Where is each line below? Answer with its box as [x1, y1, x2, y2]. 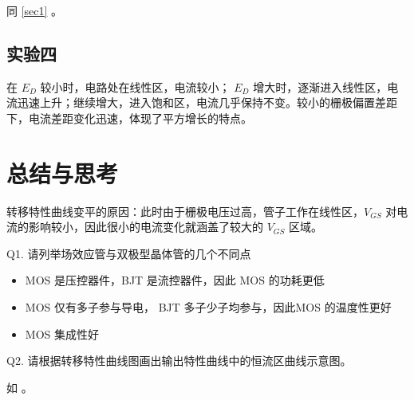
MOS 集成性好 [25, 325, 99, 342]
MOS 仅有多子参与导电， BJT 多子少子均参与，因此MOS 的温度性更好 [25, 299, 392, 316]
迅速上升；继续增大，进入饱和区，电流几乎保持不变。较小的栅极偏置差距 [17, 94, 397, 111]
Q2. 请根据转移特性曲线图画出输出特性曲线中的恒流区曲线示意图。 [6, 352, 352, 369]
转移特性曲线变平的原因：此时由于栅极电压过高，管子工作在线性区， [6, 202, 364, 219]
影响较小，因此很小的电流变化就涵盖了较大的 [28, 218, 263, 235]
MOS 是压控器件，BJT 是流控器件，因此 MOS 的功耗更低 [25, 272, 325, 288]
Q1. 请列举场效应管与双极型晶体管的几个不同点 [6, 245, 251, 261]
